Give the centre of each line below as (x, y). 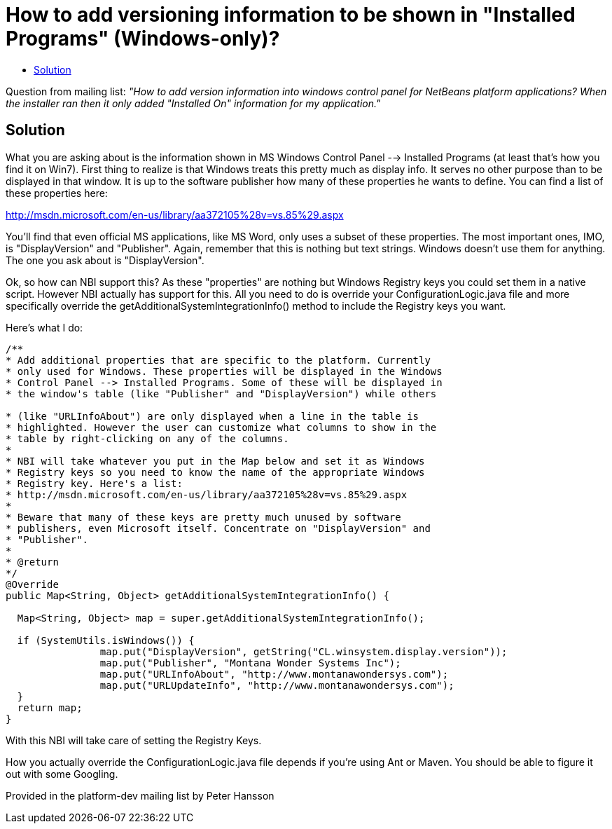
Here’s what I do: (44, 327)
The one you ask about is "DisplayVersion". (105, 260)
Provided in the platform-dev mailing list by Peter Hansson (140, 795)
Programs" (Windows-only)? (143, 39)
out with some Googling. (62, 774)
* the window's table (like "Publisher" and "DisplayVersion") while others (221, 393)
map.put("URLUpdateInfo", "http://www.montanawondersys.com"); (277, 685)
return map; (50, 707)
